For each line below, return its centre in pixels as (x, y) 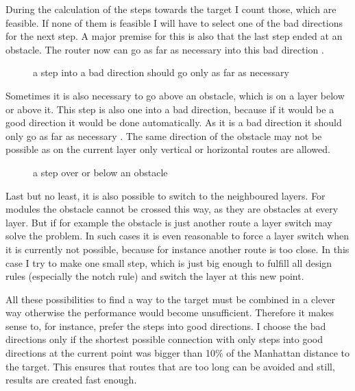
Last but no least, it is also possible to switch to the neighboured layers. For (166, 195)
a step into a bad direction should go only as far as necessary (161, 72)
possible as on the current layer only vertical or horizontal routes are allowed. (168, 149)
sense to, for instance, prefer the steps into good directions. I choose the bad (166, 325)
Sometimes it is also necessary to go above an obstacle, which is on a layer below (175, 95)
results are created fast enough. (71, 380)
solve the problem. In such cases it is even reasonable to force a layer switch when (177, 236)
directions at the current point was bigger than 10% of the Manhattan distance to (178, 353)
